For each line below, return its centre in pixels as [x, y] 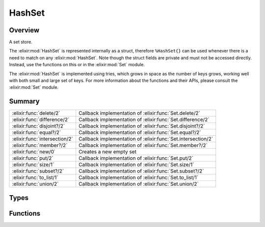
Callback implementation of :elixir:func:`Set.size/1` [136, 165]
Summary [24, 101]
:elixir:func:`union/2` [35, 184]
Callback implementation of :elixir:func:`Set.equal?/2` [140, 132]
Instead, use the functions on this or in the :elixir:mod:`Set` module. [77, 65]
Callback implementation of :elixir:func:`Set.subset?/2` [141, 171]
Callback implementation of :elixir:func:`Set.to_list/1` [139, 177]
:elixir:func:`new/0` [34, 152]
